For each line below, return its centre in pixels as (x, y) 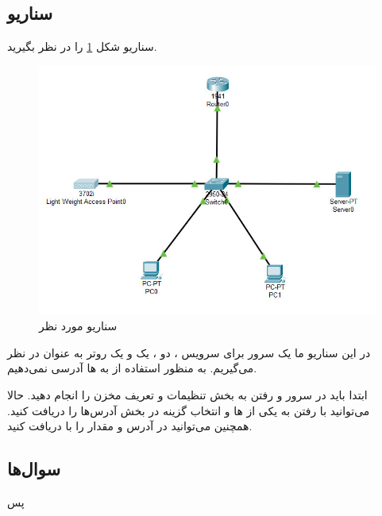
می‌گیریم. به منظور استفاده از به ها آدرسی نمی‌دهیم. (132, 368)
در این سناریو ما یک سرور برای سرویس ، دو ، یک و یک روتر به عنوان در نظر (189, 352)
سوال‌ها (34, 469)
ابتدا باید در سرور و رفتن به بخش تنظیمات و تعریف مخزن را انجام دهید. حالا (187, 394)
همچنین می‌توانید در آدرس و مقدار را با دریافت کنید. (130, 426)
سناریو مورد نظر (78, 326)
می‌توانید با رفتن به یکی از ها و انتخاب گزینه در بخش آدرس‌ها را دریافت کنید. (189, 410)
